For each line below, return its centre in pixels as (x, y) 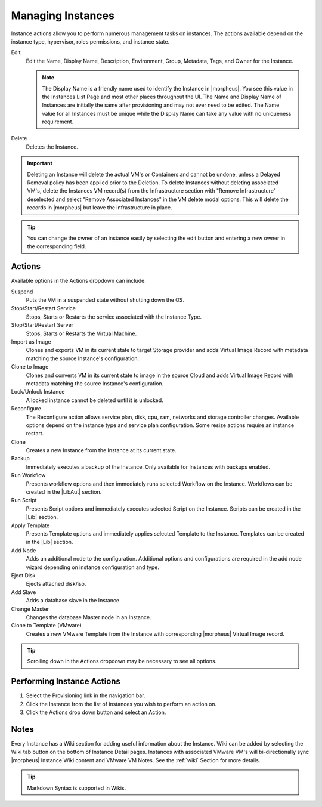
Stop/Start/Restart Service (43, 308)
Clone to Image (30, 367)
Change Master (30, 609)
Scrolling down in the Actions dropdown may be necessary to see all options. (122, 661)
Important (40, 163)
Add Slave (24, 592)
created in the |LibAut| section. (64, 492)
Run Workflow (28, 475)
